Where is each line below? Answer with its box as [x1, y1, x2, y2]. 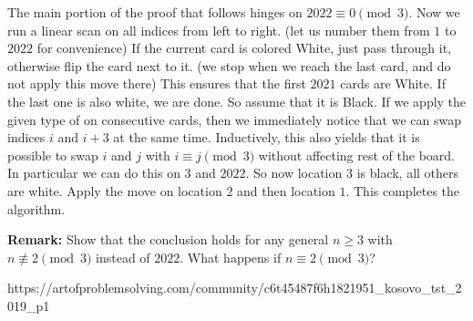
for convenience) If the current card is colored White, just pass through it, [36, 38, 452, 57]
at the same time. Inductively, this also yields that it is [113, 128, 420, 147]
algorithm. [7, 199, 66, 218]
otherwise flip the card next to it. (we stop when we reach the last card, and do [7, 56, 451, 75]
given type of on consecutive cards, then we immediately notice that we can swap [7, 109, 461, 129]
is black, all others [356, 163, 459, 182]
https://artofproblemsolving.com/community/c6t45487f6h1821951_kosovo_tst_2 [7, 278, 462, 297]
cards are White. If [340, 74, 446, 93]
